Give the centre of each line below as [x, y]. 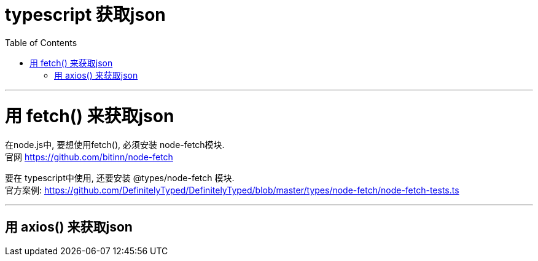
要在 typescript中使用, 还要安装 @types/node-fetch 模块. [120, 178]
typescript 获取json [85, 15]
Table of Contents [41, 42]
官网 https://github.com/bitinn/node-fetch [89, 157]
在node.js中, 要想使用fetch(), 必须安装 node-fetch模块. [115, 145]
